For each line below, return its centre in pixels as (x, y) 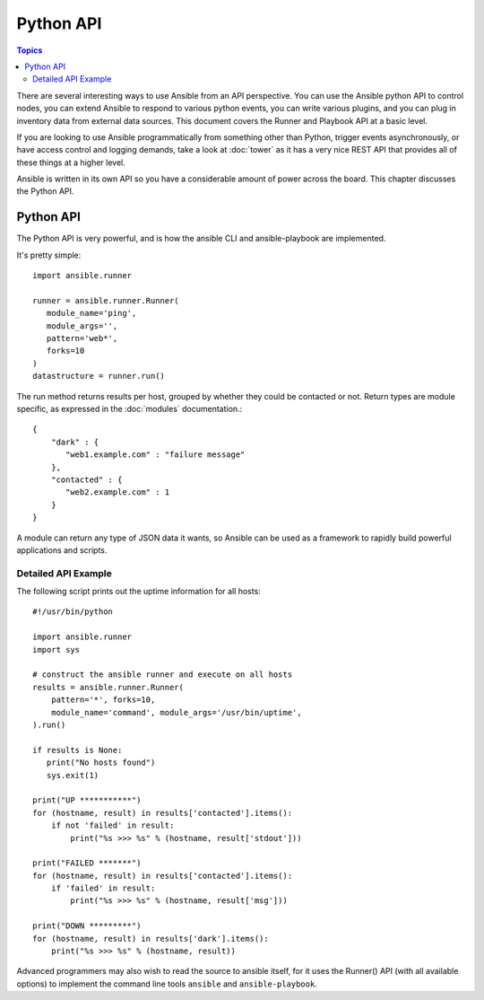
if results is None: (78, 750)
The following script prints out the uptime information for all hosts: (139, 592)
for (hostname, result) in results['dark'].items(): (151, 939)
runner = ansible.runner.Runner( (106, 300)
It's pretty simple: (49, 255)
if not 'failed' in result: (112, 825)
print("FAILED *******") (87, 863)
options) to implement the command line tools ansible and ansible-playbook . (167, 984)
